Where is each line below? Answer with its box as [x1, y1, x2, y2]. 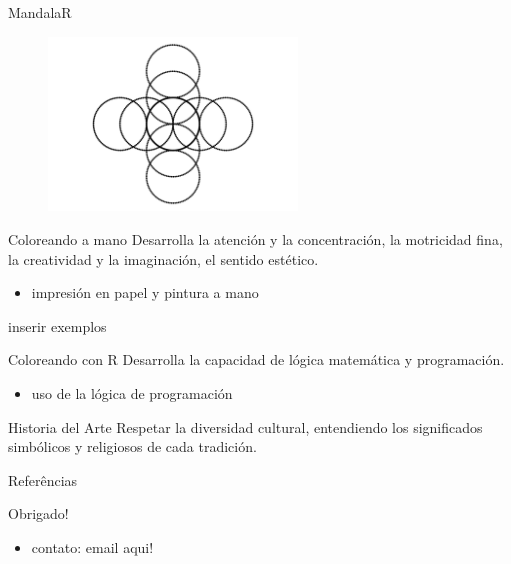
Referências [8, 469, 78, 490]
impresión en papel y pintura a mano [31, 282, 259, 303]
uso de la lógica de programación [31, 382, 233, 403]
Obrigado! [8, 503, 69, 524]
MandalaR [8, 2, 72, 22]
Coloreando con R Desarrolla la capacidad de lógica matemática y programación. [8, 349, 505, 370]
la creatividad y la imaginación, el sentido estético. [8, 248, 319, 269]
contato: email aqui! [31, 536, 154, 557]
